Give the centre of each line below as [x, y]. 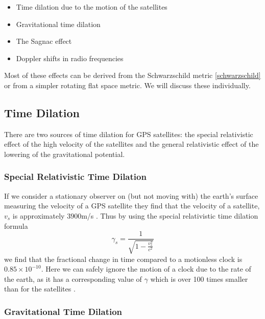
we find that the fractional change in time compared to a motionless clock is [123, 259]
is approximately [39, 215]
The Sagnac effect [44, 41]
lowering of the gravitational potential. [65, 154]
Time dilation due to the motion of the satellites [92, 7]
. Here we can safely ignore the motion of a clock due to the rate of [146, 269]
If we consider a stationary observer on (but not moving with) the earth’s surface [131, 195]
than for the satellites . [40, 289]
